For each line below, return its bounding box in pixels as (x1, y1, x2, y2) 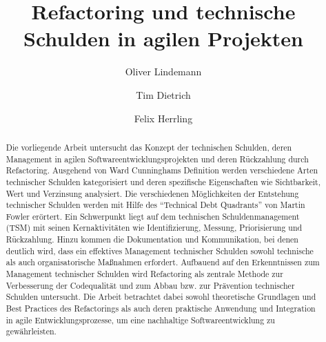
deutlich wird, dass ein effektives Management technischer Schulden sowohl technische (6, 245, 314, 256)
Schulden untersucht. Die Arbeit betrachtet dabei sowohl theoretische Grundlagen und (6, 291, 316, 303)
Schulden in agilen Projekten (23, 24, 303, 53)
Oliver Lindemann (125, 64, 202, 79)
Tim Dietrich (136, 87, 191, 102)
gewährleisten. (6, 325, 57, 337)
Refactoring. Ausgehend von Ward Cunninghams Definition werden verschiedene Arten (6, 164, 318, 176)
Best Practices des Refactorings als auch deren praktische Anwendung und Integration (6, 303, 316, 314)
